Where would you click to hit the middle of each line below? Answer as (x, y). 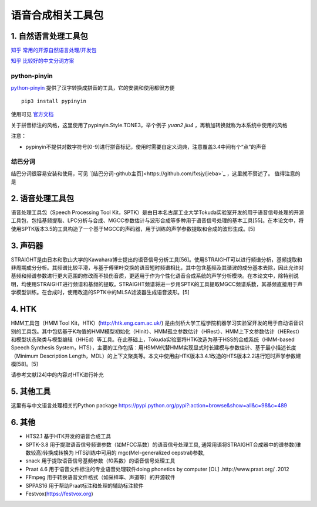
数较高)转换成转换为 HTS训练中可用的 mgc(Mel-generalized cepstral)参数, (115, 453)
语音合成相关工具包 (57, 15)
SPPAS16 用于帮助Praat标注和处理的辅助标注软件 (85, 485)
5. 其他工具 (31, 392)
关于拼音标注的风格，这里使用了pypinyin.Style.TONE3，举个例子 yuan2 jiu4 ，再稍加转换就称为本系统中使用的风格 (149, 125)
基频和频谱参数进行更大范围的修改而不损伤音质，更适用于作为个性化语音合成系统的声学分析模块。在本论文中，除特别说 (155, 276)
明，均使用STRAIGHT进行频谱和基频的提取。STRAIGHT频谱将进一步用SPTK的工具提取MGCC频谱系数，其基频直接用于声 (157, 284)
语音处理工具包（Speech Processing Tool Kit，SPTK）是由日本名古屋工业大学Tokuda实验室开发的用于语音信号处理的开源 (158, 212)
